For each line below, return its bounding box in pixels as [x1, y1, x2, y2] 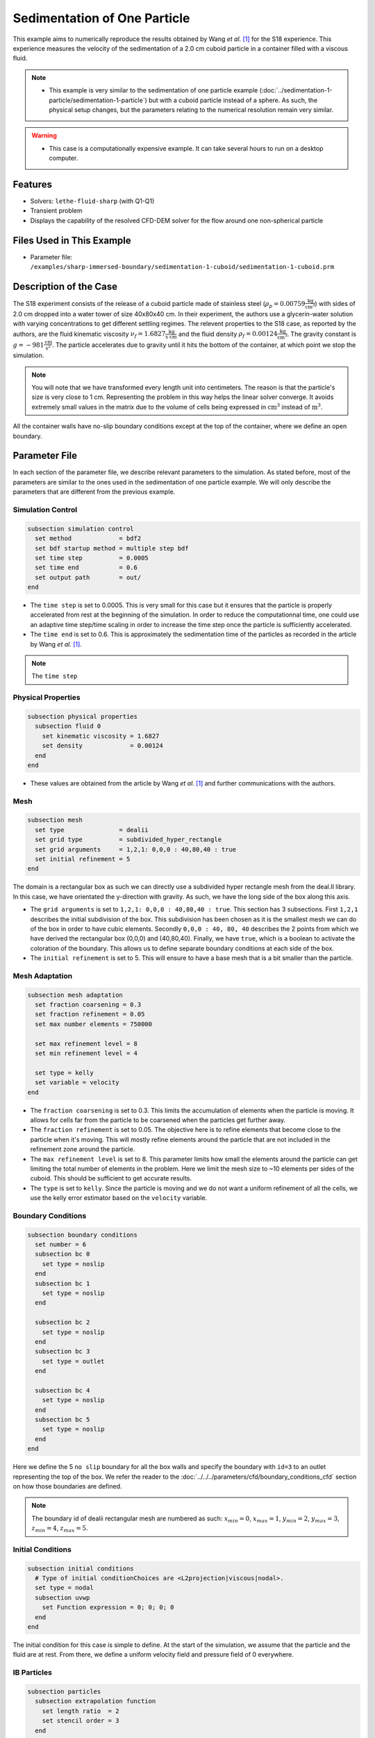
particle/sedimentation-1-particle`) [49, 96, 147, 104]
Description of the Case [12, 280, 118, 292]
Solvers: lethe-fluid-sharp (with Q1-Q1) [30, 197, 155, 205]
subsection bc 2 [35, 1318, 90, 1326]
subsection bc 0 [35, 1250, 90, 1258]
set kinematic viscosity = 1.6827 [42, 732, 160, 740]
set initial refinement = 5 [35, 855, 131, 863]
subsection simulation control [27, 525, 135, 533]
